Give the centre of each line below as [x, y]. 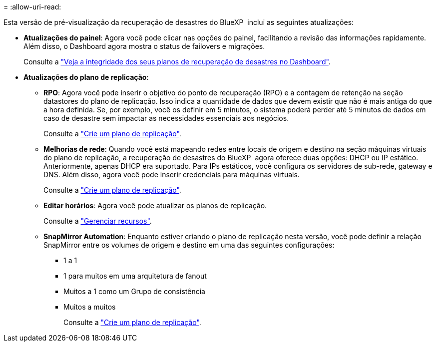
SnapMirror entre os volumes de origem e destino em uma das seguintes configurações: [189, 245]
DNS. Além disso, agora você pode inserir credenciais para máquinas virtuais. [172, 174]
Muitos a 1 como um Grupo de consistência [134, 291]
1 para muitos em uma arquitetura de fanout [135, 276]
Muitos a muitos [90, 307]
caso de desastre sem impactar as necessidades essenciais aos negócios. [166, 118]
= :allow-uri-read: [32, 7]
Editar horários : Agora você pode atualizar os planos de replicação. [155, 205]
